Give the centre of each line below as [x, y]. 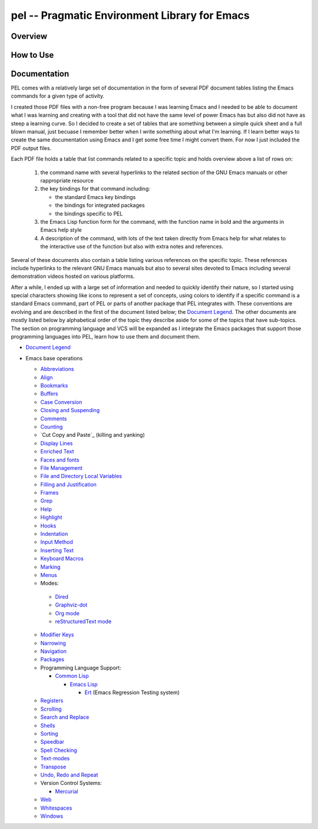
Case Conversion [61, 402]
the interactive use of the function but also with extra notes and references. [132, 247]
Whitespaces [56, 808]
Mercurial [67, 791]
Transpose [53, 767]
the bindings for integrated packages [100, 205]
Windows [52, 816]
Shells [48, 725]
